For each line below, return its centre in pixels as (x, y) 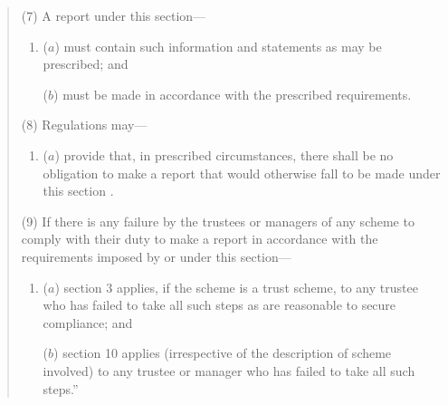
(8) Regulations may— (84, 125)
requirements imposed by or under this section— (156, 256)
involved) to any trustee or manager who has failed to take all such (229, 370)
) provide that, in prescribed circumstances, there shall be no (224, 154)
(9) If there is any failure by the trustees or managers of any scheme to (218, 221)
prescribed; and (86, 64)
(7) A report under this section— (114, 15)
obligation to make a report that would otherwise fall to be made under (242, 173)
